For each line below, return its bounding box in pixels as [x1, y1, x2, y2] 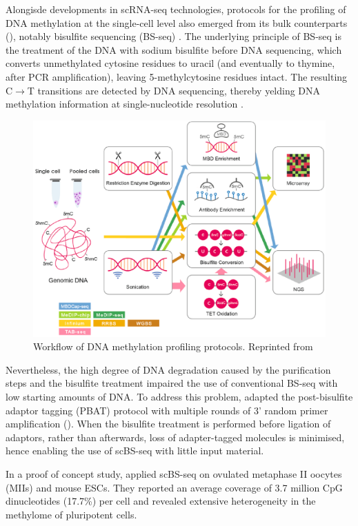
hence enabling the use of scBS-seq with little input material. [6, 443, 264, 458]
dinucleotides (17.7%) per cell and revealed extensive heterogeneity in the [6, 494, 316, 508]
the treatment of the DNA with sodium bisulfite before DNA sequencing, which [6, 42, 342, 57]
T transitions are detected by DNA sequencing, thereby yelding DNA [27, 83, 321, 97]
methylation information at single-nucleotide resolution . [6, 97, 243, 111]
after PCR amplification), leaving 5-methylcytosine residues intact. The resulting [6, 69, 348, 83]
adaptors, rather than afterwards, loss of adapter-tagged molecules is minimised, [6, 429, 345, 444]
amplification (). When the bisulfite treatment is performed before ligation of [6, 416, 331, 431]
